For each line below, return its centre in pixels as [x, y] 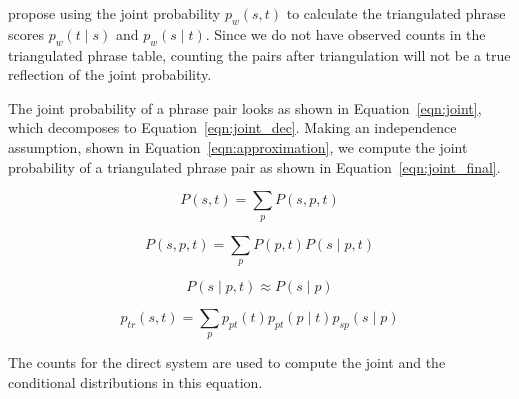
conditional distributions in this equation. [135, 381]
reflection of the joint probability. [110, 74]
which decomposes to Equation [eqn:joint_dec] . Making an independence [232, 127]
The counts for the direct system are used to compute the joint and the [227, 362]
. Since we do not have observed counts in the [345, 33]
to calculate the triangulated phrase [396, 13]
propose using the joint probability [114, 13]
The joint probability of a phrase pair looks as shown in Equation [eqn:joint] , [245, 107]
